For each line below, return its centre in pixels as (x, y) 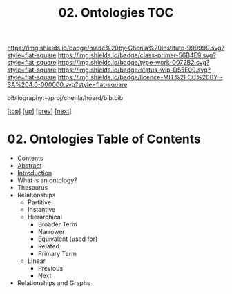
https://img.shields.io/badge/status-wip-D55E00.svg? (134, 70)
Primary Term (57, 254)
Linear (37, 261)
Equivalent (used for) (68, 239)
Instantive (41, 210)
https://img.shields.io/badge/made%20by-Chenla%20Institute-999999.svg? (116, 48)
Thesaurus (32, 188)
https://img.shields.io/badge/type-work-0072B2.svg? (134, 63)
